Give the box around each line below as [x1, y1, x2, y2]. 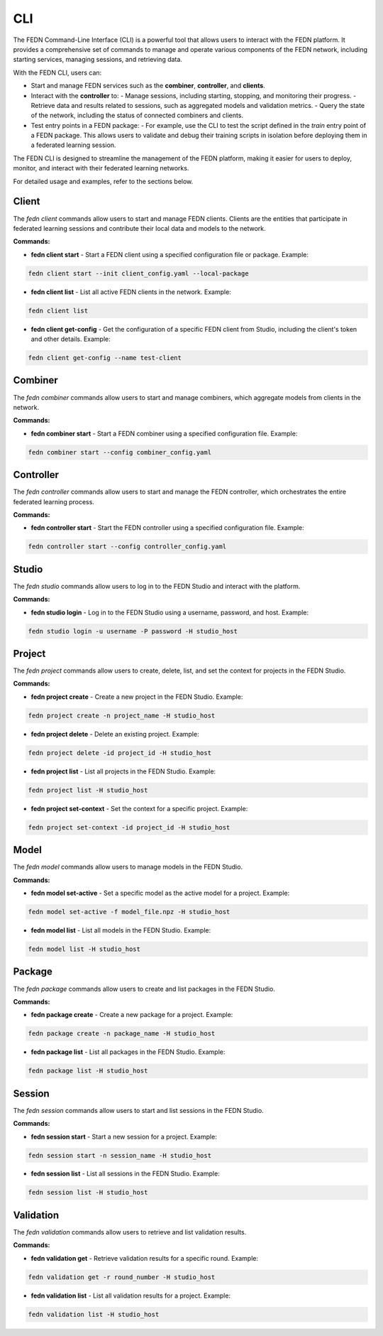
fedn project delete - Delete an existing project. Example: [30, 729, 199, 738]
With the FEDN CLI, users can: [13, 68, 102, 77]
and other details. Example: [30, 335, 111, 344]
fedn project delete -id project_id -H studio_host [28, 749, 212, 756]
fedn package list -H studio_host [28, 1067, 148, 1075]
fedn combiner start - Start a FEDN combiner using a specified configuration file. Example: [30, 429, 298, 438]
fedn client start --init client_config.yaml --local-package [28, 269, 249, 277]
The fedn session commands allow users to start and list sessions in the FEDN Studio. [13, 1106, 264, 1114]
